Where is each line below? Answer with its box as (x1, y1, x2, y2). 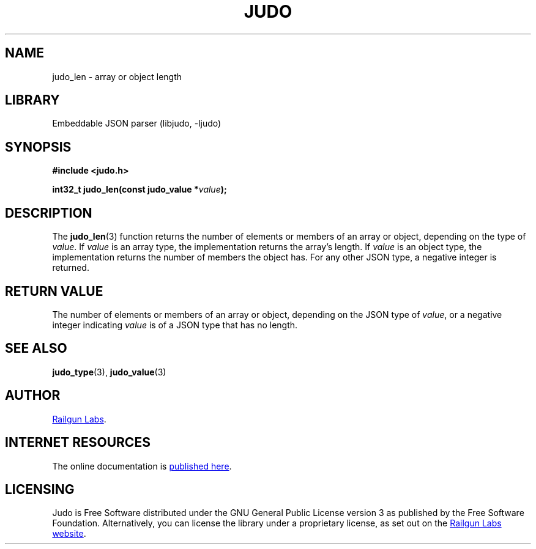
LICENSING (5, 481, 75, 497)
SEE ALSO (5, 341, 67, 356)
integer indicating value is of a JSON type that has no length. (52, 319, 298, 330)
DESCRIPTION (5, 205, 92, 221)
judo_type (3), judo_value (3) (52, 366, 166, 377)
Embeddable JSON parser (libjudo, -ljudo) (52, 118, 221, 129)
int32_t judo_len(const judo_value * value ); (52, 184, 227, 195)
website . (52, 528, 86, 539)
